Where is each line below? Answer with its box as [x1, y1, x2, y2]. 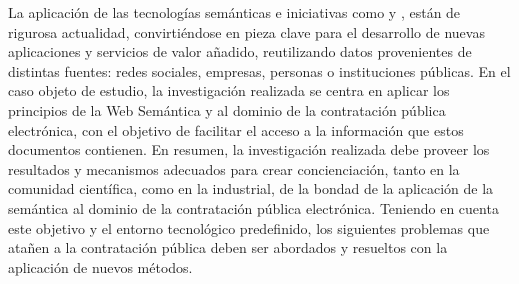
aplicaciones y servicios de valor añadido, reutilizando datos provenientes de [8, 41, 472, 62]
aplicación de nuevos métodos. [8, 256, 193, 277]
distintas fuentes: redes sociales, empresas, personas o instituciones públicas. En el [8, 60, 511, 81]
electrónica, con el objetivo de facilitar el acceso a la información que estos [8, 119, 464, 140]
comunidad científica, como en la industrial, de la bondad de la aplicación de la [8, 178, 494, 199]
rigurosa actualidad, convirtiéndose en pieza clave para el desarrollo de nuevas [8, 21, 485, 42]
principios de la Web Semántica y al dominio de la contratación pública [8, 99, 446, 120]
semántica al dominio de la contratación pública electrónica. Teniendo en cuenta [8, 197, 499, 218]
